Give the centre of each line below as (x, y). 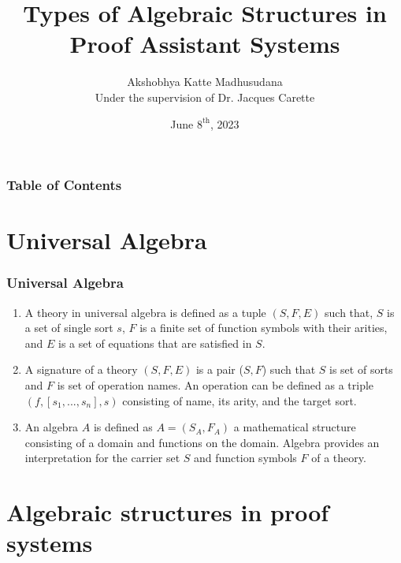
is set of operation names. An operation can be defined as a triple (215, 384)
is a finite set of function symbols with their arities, (264, 328)
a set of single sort (69, 328)
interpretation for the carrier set (102, 458)
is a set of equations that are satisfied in (155, 343)
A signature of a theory (81, 369)
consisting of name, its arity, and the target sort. (239, 400)
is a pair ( (219, 369)
